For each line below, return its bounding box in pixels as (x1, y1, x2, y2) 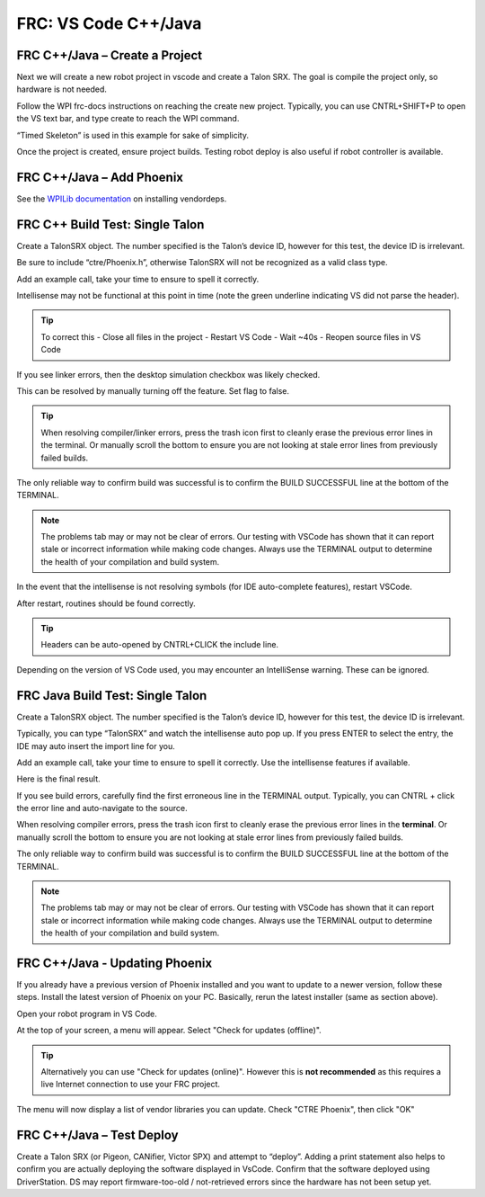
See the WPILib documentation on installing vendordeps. (16, 193, 227, 204)
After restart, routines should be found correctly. (16, 598, 197, 609)
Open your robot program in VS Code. (16, 1008, 157, 1019)
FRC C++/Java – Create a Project (16, 48, 203, 63)
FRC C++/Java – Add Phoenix (16, 169, 184, 184)
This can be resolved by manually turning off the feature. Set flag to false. (16, 385, 289, 396)
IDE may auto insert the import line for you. (16, 740, 175, 751)
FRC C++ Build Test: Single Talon (16, 217, 205, 232)
